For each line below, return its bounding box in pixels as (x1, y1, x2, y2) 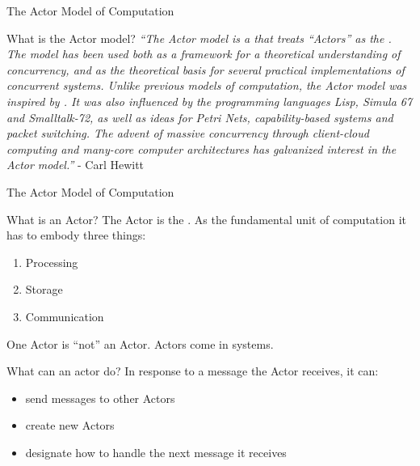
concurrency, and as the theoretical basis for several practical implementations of (6, 61, 405, 78)
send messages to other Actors (25, 389, 175, 406)
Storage (25, 281, 63, 298)
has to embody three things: (6, 227, 146, 244)
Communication (25, 307, 104, 324)
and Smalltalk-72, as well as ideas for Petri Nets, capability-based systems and (6, 108, 393, 125)
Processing (25, 253, 78, 270)
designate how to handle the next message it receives (25, 443, 287, 460)
